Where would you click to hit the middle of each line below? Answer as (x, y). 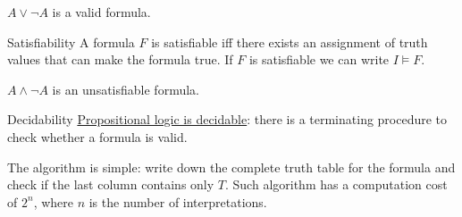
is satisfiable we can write (319, 59)
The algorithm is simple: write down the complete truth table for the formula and (231, 167)
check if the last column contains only (111, 184)
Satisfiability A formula (71, 42)
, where (53, 201)
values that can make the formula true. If (120, 59)
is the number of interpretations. (178, 201)
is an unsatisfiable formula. (126, 89)
